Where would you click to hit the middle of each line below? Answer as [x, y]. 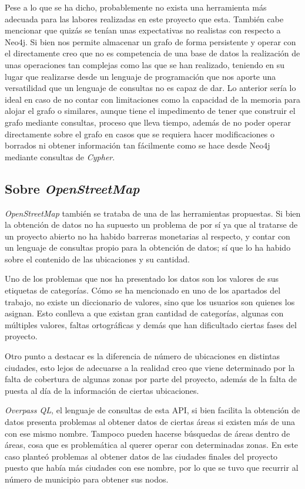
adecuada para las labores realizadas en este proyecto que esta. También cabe [144, 18]
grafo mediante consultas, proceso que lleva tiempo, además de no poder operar [148, 122]
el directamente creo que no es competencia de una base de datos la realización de [152, 53]
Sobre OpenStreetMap [72, 188]
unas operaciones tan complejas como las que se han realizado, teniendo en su [145, 64]
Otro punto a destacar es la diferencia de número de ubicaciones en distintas [142, 356]
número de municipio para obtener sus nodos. [87, 479]
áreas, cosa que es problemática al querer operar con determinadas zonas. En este [152, 445]
